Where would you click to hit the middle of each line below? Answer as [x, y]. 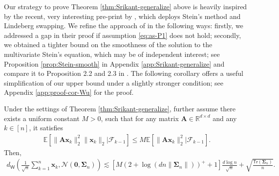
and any [225, 118]
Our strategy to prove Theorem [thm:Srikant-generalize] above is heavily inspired [126, 6]
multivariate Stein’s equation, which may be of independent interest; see [112, 54]
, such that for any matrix [140, 118]
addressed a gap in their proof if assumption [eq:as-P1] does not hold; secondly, [123, 35]
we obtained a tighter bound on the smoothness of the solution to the [108, 44]
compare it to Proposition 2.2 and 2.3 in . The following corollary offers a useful [124, 73]
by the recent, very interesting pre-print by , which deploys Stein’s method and [122, 16]
